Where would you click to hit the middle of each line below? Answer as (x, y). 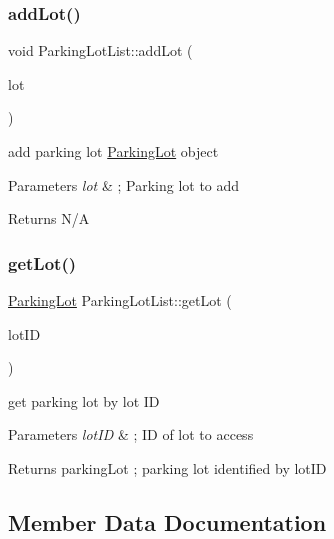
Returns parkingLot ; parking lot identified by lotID (167, 467)
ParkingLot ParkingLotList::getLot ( (120, 300)
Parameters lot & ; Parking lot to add (124, 184)
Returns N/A (49, 218)
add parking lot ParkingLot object (113, 151)
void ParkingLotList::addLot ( (100, 50)
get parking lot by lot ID (84, 400)
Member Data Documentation (167, 521)
